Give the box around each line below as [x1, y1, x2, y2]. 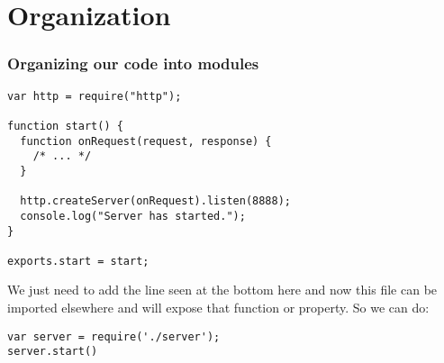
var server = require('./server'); [7, 330, 221, 343]
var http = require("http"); [7, 89, 182, 103]
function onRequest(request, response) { [20, 134, 272, 148]
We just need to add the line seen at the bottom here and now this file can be [7, 280, 438, 299]
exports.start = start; [7, 254, 150, 268]
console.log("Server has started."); [20, 209, 246, 222]
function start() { [7, 119, 123, 132]
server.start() [7, 345, 98, 358]
